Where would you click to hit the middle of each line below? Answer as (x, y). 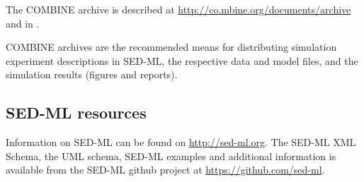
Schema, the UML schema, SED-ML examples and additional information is (171, 156)
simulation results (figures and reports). (92, 74)
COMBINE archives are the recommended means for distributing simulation (171, 47)
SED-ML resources (76, 113)
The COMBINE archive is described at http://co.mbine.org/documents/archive (178, 9)
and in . (23, 23)
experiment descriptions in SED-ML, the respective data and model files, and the (182, 60)
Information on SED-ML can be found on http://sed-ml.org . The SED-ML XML (181, 142)
